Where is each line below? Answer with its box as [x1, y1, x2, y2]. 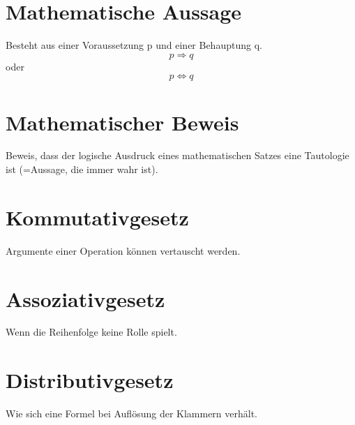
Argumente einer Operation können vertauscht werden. [6, 243, 241, 258]
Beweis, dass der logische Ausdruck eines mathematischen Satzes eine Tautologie [6, 148, 349, 163]
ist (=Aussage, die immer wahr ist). [6, 162, 158, 177]
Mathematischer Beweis [6, 107, 239, 136]
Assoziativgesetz [6, 284, 165, 313]
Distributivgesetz [6, 366, 174, 394]
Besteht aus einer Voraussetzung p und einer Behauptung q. [6, 38, 262, 52]
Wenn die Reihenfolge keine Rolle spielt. [6, 325, 177, 339]
